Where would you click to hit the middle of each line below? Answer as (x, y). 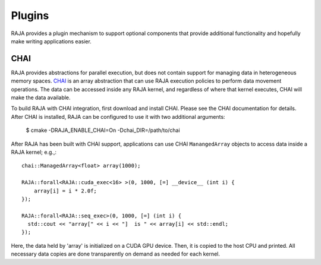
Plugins (30, 15)
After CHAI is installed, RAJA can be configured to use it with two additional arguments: (118, 116)
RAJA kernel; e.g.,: (34, 152)
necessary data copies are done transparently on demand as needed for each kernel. (115, 254)
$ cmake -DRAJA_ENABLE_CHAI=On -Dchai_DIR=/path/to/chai (103, 130)
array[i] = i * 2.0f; (65, 191)
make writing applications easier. (51, 41)
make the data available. (41, 97)
